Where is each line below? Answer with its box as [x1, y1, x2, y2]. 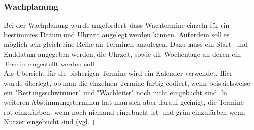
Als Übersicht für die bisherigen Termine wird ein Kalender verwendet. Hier [4, 68, 233, 78]
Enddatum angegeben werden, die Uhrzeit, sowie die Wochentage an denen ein [4, 49, 241, 59]
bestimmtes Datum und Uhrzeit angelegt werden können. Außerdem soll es [4, 29, 230, 39]
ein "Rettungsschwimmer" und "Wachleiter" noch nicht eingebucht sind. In [4, 87, 227, 97]
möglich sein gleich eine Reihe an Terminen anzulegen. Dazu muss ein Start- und [4, 39, 248, 49]
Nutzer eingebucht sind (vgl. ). [4, 116, 96, 127]
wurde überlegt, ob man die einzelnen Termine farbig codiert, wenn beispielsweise [4, 77, 250, 88]
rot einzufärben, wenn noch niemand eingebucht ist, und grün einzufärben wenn [4, 106, 245, 117]
